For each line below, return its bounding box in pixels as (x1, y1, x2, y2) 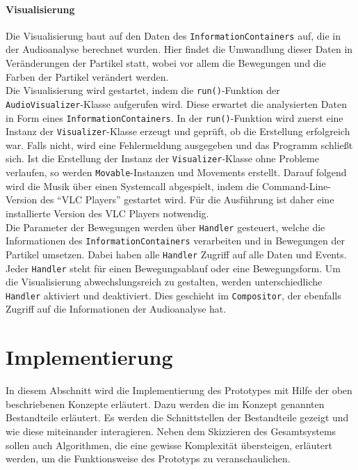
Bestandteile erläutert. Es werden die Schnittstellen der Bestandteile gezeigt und (6, 410, 349, 425)
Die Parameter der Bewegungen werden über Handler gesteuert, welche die (6, 219, 325, 234)
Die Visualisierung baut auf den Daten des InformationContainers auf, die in (6, 28, 341, 42)
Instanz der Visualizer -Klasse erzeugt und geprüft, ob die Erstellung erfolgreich (6, 124, 350, 139)
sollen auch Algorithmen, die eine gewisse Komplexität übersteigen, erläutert (6, 437, 332, 452)
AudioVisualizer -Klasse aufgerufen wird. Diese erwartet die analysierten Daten (6, 96, 347, 111)
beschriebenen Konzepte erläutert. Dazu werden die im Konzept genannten (6, 396, 325, 411)
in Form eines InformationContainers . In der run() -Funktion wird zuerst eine (6, 110, 343, 125)
